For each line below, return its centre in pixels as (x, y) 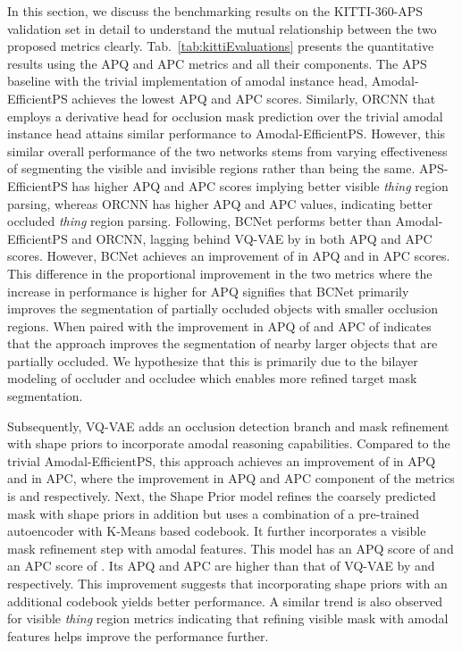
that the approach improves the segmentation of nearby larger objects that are (223, 343)
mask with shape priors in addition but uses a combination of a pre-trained (214, 513)
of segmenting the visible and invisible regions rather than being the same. (211, 168)
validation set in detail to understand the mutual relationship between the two (222, 28)
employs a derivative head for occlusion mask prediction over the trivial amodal (225, 116)
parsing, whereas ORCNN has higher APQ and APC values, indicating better (220, 203)
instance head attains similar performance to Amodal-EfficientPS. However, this (227, 134)
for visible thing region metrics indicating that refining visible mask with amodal (228, 618)
